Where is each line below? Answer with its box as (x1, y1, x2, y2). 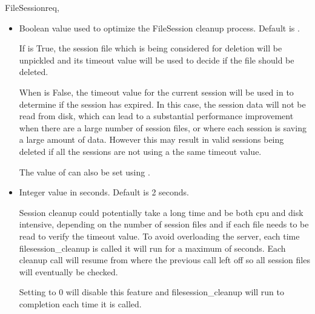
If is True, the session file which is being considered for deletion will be (19, 42, 282, 54)
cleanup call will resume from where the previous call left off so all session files (19, 253, 310, 266)
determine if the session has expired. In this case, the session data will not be (19, 97, 306, 110)
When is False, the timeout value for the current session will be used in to (19, 85, 294, 98)
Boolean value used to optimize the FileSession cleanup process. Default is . (19, 21, 300, 34)
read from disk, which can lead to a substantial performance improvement (19, 110, 294, 122)
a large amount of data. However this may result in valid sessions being (19, 133, 284, 146)
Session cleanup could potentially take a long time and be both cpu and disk (19, 206, 303, 218)
